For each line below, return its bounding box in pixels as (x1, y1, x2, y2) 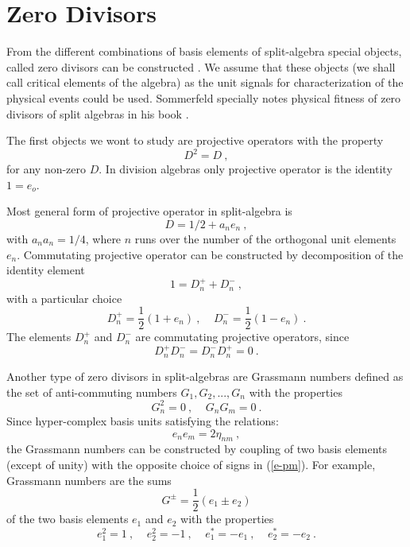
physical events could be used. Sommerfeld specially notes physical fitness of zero (6, 89, 401, 106)
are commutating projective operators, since (135, 328, 350, 345)
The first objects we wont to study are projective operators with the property (6, 132, 384, 149)
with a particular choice (6, 289, 122, 306)
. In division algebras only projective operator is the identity (99, 161, 393, 177)
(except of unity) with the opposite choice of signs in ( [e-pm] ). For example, (6, 456, 376, 473)
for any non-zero (6, 161, 87, 177)
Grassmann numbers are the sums (6, 471, 172, 488)
